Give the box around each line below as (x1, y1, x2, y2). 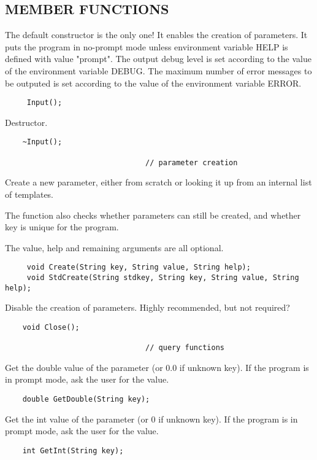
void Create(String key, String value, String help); (26, 263, 251, 272)
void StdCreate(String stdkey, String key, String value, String (26, 273, 299, 283)
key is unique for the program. (5, 220, 119, 233)
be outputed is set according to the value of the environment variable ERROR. (5, 76, 302, 89)
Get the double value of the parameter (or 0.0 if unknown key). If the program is (5, 361, 309, 373)
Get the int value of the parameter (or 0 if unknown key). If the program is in (5, 412, 298, 425)
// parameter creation (145, 158, 238, 167)
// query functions (145, 343, 224, 353)
